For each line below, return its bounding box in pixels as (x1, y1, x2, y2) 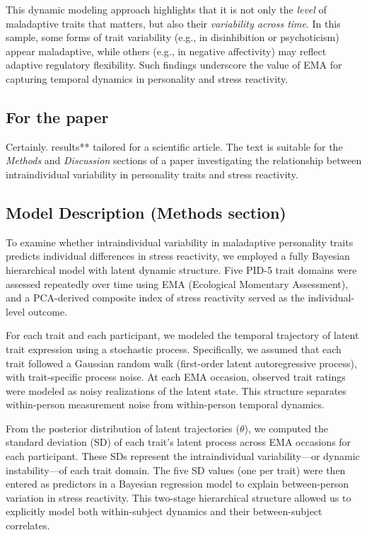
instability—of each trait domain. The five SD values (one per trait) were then (6, 462, 346, 477)
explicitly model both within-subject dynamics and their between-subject (6, 504, 322, 519)
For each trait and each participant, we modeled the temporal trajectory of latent (6, 328, 359, 343)
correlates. (6, 518, 50, 533)
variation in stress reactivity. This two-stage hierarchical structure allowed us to (6, 490, 351, 505)
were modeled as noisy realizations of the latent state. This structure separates (6, 383, 346, 398)
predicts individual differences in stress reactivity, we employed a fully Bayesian (6, 248, 350, 263)
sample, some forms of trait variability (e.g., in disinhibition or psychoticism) (6, 30, 339, 45)
